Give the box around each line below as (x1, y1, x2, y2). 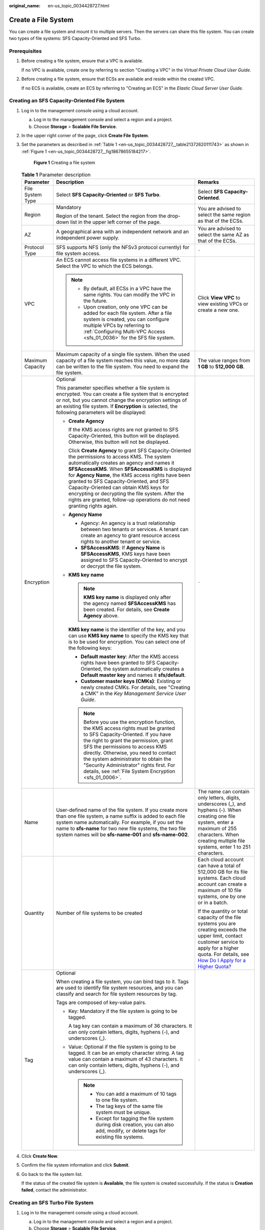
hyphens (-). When (198, 806, 241, 813)
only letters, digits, (198, 794, 240, 801)
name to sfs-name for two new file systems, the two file (56, 825, 186, 831)
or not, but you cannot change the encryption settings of (56, 397, 187, 403)
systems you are (198, 920, 236, 927)
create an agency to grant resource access (80, 532, 180, 539)
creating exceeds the (198, 926, 247, 933)
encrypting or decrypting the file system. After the (68, 490, 185, 497)
